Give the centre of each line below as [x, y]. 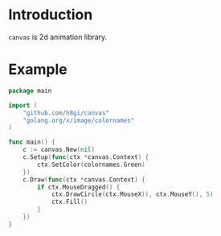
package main [30, 91]
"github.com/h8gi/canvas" [66, 113]
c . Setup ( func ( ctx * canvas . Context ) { [86, 157]
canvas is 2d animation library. [58, 37]
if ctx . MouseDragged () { [79, 187]
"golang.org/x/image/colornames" [79, 120]
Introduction [51, 15]
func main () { [32, 142]
